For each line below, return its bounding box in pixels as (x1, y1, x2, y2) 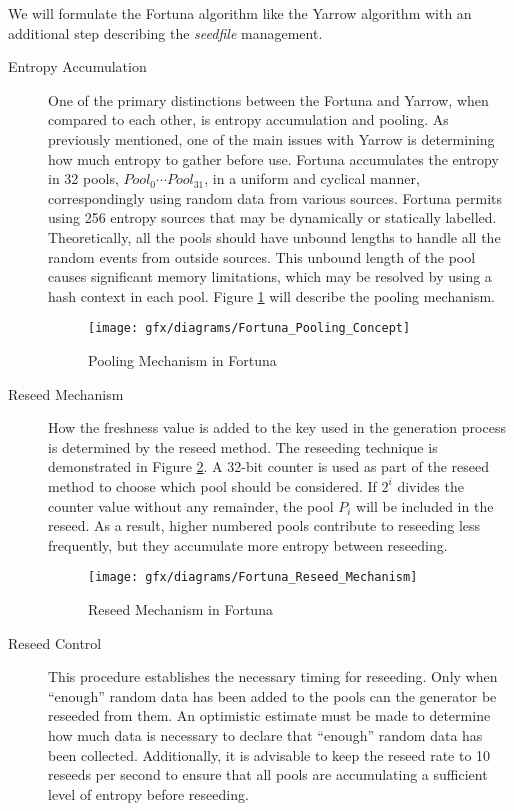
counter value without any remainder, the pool (48, 495, 334, 516)
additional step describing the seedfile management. (8, 22, 323, 43)
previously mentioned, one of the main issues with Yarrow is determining (48, 128, 495, 149)
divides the (397, 475, 464, 496)
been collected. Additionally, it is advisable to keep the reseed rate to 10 (48, 744, 491, 765)
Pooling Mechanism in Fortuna (88, 349, 277, 370)
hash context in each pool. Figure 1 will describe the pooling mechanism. (48, 285, 495, 306)
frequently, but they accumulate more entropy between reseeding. (48, 534, 448, 555)
